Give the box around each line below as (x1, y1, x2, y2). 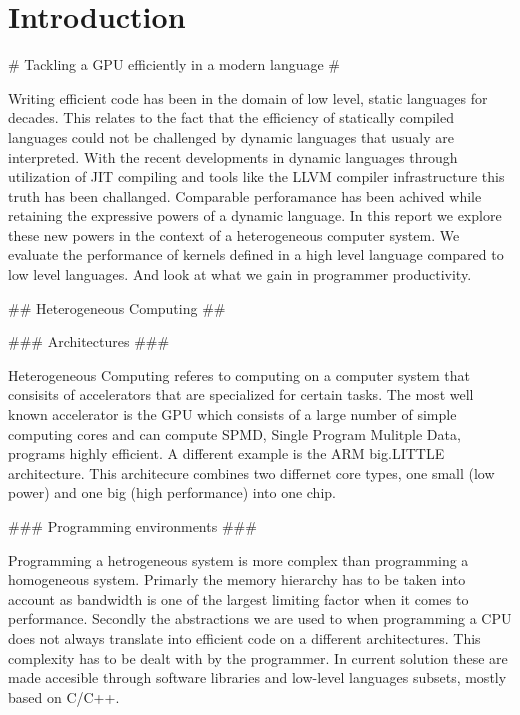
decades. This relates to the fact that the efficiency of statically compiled (8, 107, 454, 128)
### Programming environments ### (8, 516, 257, 536)
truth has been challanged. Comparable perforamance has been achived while (8, 185, 482, 206)
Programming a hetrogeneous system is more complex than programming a (8, 549, 469, 570)
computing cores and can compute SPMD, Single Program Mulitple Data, (8, 423, 461, 444)
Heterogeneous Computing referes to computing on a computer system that (8, 364, 471, 385)
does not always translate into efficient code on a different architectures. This (8, 627, 481, 648)
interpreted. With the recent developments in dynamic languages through (8, 146, 458, 167)
